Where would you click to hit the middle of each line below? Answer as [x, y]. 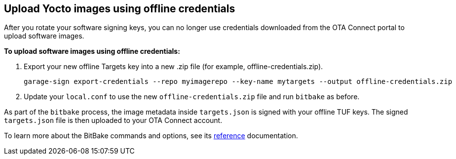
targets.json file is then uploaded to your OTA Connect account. [113, 120]
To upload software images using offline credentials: [92, 51]
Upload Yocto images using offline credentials [120, 9]
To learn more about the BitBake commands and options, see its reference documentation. [151, 136]
